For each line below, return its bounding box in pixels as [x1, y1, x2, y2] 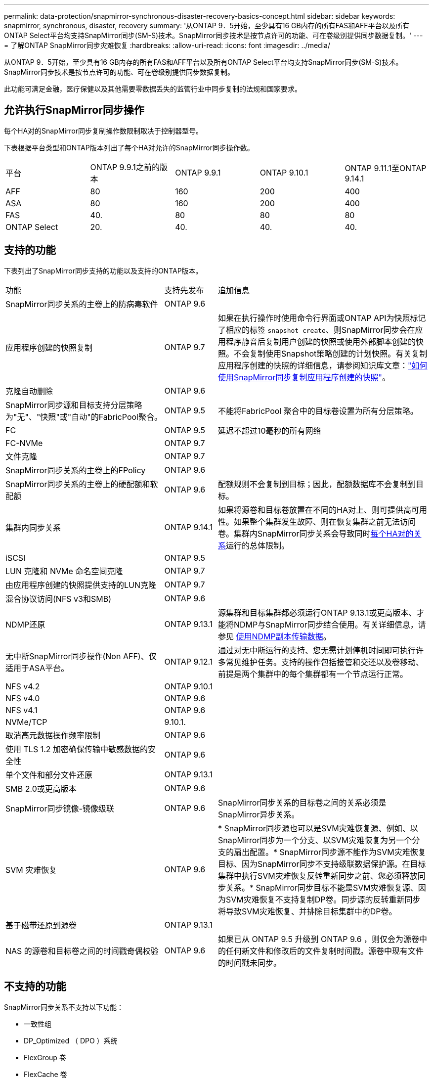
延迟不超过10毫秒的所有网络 [218, 425, 321, 436]
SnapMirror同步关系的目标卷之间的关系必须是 [218, 797, 387, 808]
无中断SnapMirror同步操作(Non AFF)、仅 [5, 651, 157, 661]
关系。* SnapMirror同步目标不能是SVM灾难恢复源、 [226, 882, 418, 893]
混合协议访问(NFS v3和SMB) [5, 593, 112, 604]
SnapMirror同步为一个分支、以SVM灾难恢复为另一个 [218, 835, 412, 845]
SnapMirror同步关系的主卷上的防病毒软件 [5, 299, 158, 309]
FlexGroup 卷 [24, 1053, 66, 1062]
